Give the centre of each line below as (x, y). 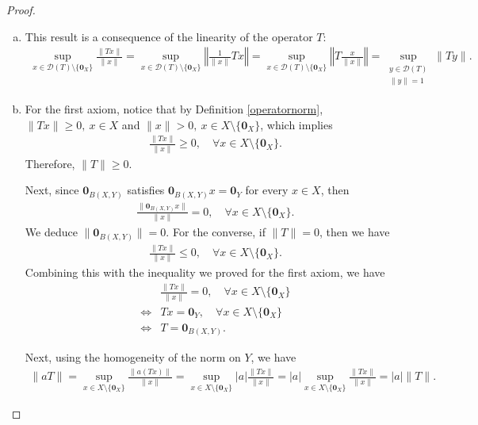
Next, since (52, 190)
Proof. (21, 10)
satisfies (146, 190)
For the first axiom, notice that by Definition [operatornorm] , (174, 108)
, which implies (296, 124)
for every (267, 190)
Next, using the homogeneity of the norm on (133, 357)
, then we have (354, 232)
